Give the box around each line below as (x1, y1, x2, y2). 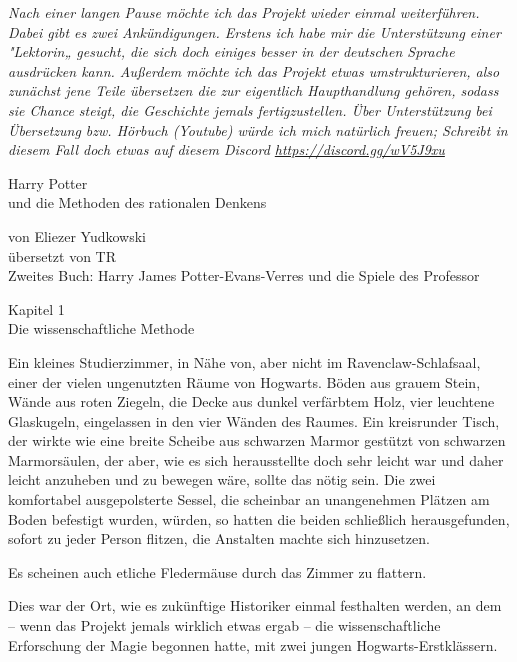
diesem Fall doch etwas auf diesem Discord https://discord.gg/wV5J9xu (8, 139, 445, 160)
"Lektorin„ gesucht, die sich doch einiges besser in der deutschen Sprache (8, 41, 455, 62)
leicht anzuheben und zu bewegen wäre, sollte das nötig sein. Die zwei (8, 469, 436, 490)
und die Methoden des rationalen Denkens (8, 192, 267, 213)
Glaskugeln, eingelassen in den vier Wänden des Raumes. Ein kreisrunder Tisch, (8, 410, 500, 431)
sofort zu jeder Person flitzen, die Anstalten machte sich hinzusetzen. (8, 528, 430, 549)
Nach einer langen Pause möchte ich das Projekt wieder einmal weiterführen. (8, 2, 480, 22)
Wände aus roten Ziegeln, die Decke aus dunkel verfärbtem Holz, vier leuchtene (8, 391, 495, 412)
